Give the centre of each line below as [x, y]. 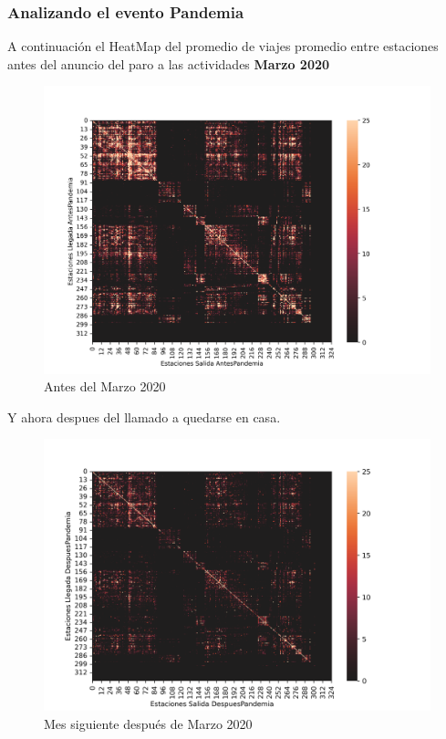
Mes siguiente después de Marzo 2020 [148, 723]
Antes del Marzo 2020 [105, 386]
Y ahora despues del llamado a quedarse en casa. [144, 416]
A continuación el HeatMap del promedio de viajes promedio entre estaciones [223, 46]
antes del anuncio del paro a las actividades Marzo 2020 [169, 63]
